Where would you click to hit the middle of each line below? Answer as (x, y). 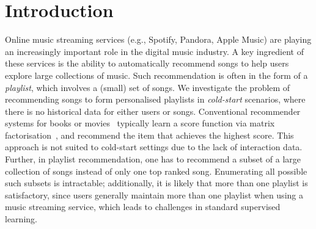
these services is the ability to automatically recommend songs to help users (147, 63)
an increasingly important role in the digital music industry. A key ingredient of (154, 51)
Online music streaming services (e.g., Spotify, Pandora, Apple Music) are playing (158, 39)
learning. (21, 219)
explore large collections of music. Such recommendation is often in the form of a (156, 75)
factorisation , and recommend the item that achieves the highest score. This (149, 135)
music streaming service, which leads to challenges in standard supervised (143, 207)
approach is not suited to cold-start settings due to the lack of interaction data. (154, 147)
